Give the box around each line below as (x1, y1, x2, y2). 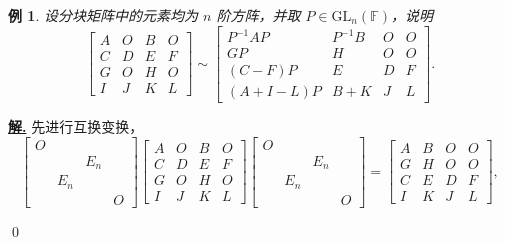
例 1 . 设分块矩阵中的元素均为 (8, 5, 198, 25)
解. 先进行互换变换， (8, 116, 144, 137)
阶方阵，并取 (216, 5, 301, 25)
